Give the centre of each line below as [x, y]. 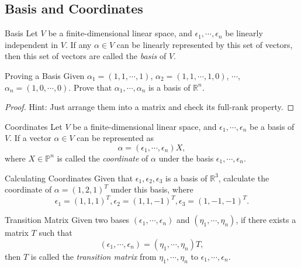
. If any [78, 44]
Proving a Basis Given [45, 75]
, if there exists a [266, 220]
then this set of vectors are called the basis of [86, 56]
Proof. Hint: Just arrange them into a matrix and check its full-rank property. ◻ [150, 107]
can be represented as [115, 138]
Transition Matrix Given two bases [67, 220]
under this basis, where [152, 189]
